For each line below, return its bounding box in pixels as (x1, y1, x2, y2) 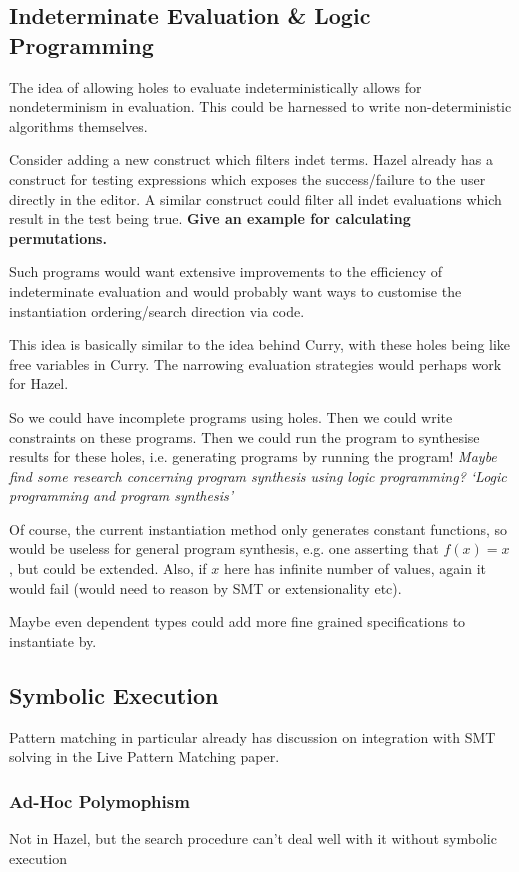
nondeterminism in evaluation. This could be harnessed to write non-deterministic (9, 96, 512, 117)
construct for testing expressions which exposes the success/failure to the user (9, 168, 486, 189)
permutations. (9, 227, 107, 248)
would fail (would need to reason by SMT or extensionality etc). (9, 577, 402, 598)
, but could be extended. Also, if (9, 558, 207, 579)
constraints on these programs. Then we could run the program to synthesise (9, 426, 480, 447)
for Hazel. (9, 373, 69, 394)
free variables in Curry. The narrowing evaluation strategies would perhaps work (9, 353, 502, 374)
